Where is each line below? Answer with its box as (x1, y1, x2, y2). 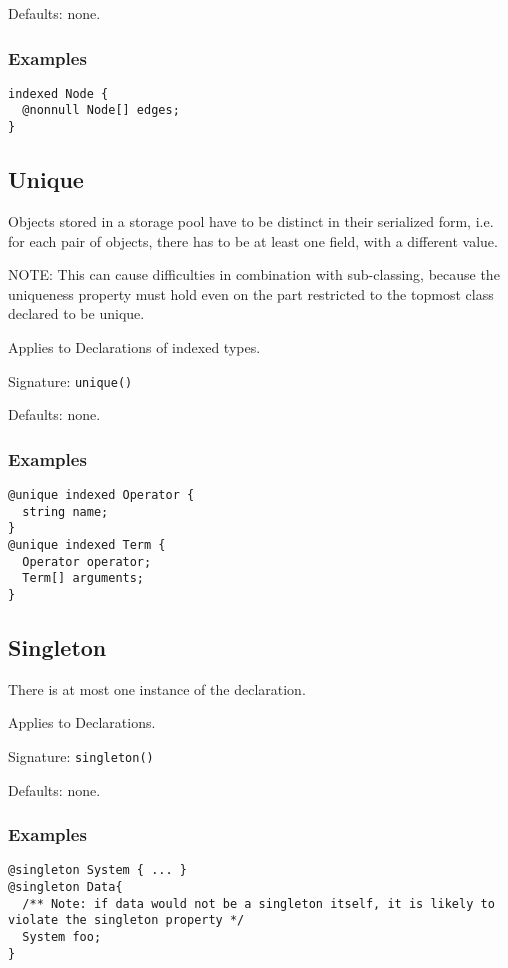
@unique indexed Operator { (8, 488, 195, 503)
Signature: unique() (8, 370, 133, 391)
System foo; (22, 930, 102, 945)
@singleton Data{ (8, 880, 123, 895)
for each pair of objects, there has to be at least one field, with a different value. (8, 230, 498, 251)
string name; (22, 504, 109, 519)
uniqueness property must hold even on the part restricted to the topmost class (8, 283, 494, 304)
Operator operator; (22, 554, 152, 569)
